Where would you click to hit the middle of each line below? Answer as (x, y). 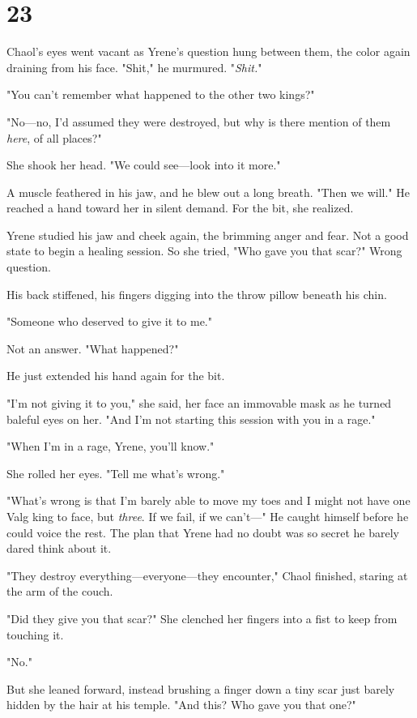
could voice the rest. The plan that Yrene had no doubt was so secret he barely (203, 532)
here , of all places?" (54, 137)
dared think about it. (59, 548)
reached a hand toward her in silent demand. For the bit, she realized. (180, 208)
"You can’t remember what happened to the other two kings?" (161, 94)
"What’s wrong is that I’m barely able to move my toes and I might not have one (208, 500)
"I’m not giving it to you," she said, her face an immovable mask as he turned (199, 403)
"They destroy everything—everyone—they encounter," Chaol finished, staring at (207, 575)
